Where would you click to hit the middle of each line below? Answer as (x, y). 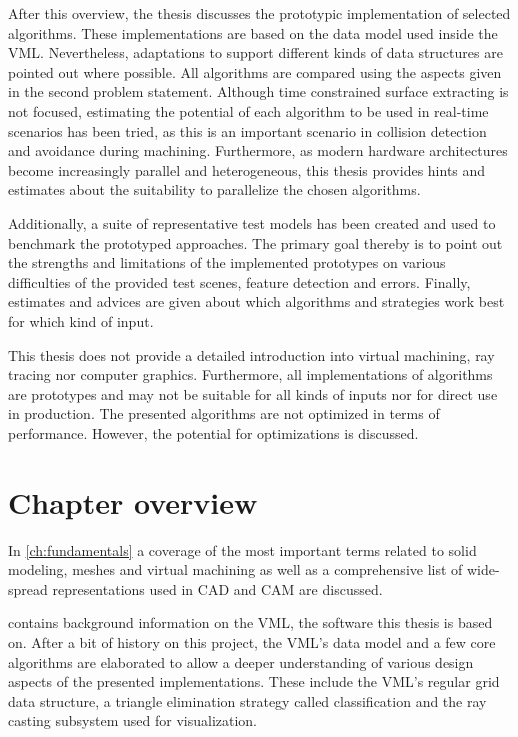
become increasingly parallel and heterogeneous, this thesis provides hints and (247, 169)
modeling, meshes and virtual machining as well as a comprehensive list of (235, 569)
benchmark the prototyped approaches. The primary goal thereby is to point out (255, 242)
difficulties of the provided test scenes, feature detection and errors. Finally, (239, 281)
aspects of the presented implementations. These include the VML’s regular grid (254, 681)
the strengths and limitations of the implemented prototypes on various (227, 262)
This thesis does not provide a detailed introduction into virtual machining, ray (251, 354)
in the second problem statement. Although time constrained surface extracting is (258, 91)
